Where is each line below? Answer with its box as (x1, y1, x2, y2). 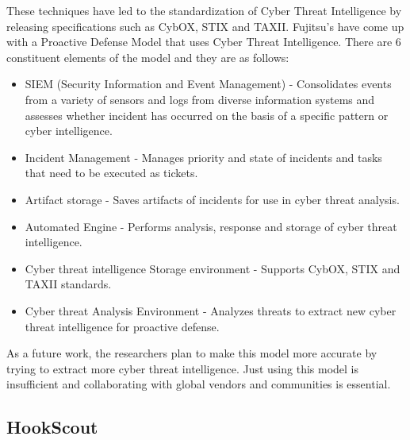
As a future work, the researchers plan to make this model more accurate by (6, 345, 377, 361)
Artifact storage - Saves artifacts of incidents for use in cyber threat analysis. (25, 191, 400, 207)
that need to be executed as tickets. (25, 164, 198, 181)
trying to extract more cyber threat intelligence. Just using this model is (6, 360, 359, 376)
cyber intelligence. (25, 122, 113, 139)
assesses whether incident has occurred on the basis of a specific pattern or (25, 106, 389, 123)
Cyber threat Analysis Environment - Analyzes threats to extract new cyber (25, 302, 397, 318)
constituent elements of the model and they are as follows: (6, 48, 289, 65)
